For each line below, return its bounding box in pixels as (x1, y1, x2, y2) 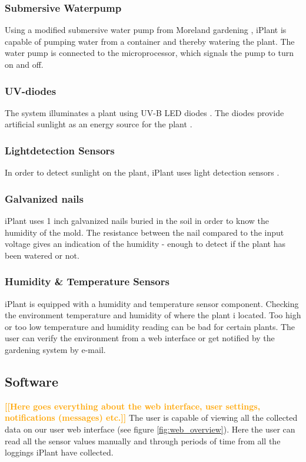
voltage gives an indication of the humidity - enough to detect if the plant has (5, 237, 285, 250)
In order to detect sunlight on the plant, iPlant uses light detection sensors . (5, 166, 280, 179)
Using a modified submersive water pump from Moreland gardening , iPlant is (5, 24, 287, 36)
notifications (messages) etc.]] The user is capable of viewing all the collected (5, 411, 298, 424)
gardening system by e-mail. (5, 344, 106, 355)
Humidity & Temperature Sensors (5, 274, 169, 289)
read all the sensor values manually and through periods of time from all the (5, 434, 281, 447)
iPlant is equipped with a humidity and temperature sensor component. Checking (5, 297, 299, 309)
